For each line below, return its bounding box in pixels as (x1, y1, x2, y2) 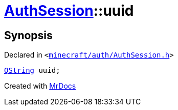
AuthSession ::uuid (4, 2, 134, 19)
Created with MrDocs (4, 81, 76, 91)
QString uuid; (4, 66, 60, 75)
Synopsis (4, 29, 53, 42)
